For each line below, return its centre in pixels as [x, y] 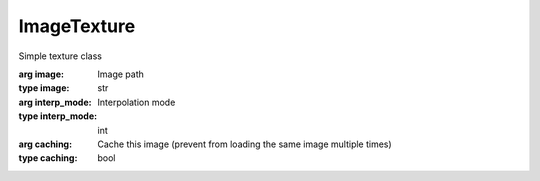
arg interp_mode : [55, 102]
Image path [120, 74]
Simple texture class [60, 56]
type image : [44, 88]
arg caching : [45, 144]
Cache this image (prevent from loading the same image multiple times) [244, 144]
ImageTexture [77, 26]
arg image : [41, 74]
